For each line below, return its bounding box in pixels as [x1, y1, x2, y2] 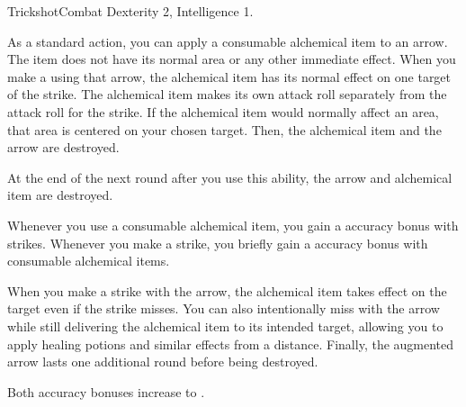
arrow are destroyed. [7, 138, 120, 157]
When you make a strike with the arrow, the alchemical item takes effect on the [7, 281, 447, 300]
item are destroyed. [7, 185, 113, 204]
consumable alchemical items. [7, 251, 170, 270]
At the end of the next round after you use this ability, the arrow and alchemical [7, 167, 453, 186]
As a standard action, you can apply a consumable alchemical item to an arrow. [7, 32, 448, 50]
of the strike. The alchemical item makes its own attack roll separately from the [7, 85, 447, 104]
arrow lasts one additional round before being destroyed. [7, 352, 318, 371]
